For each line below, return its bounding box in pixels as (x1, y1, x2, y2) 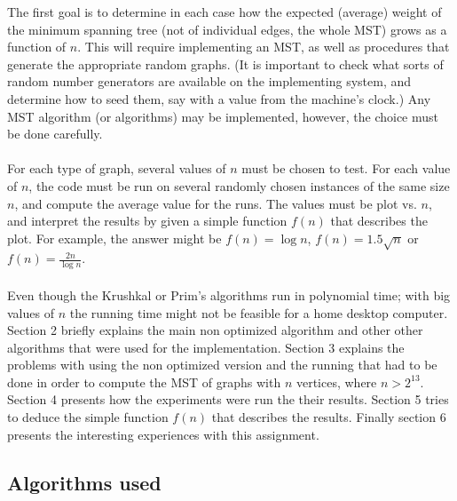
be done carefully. (7, 124, 103, 143)
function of (7, 37, 67, 56)
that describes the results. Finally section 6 (211, 408, 446, 426)
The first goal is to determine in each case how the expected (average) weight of (7, 3, 442, 20)
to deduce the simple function (7, 408, 169, 426)
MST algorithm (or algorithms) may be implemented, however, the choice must (7, 107, 438, 125)
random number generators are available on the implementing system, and (7, 72, 412, 91)
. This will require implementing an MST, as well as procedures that (77, 37, 450, 56)
